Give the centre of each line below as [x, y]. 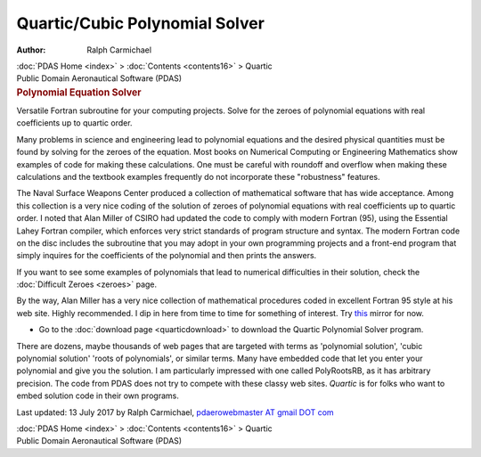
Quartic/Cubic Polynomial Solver [140, 23]
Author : [31, 50]
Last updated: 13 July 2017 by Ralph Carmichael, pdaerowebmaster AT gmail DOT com [175, 412]
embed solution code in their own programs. [98, 396]
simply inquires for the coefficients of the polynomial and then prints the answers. [167, 256]
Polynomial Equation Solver [79, 92]
